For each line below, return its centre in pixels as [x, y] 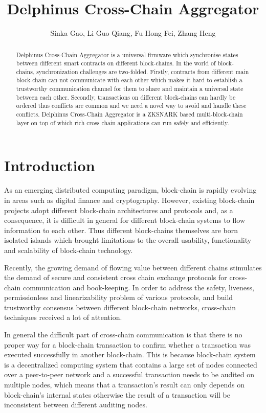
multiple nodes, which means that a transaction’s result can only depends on [124, 385]
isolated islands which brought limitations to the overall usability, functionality [128, 240]
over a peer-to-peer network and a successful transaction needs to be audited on [129, 374]
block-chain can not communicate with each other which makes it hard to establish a [129, 80]
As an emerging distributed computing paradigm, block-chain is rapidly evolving [130, 190]
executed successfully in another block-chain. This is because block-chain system [130, 354]
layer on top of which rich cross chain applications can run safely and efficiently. [123, 122]
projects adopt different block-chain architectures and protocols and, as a [119, 210]
